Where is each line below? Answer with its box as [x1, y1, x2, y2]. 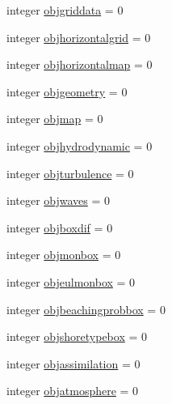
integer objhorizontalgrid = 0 [6, 28, 151, 45]
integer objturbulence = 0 [6, 164, 134, 181]
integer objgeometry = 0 [6, 83, 128, 100]
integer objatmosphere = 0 [6, 382, 139, 399]
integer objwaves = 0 [6, 192, 111, 209]
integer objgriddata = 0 [6, 2, 124, 18]
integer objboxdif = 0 [6, 219, 113, 236]
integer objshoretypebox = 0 [6, 328, 148, 345]
